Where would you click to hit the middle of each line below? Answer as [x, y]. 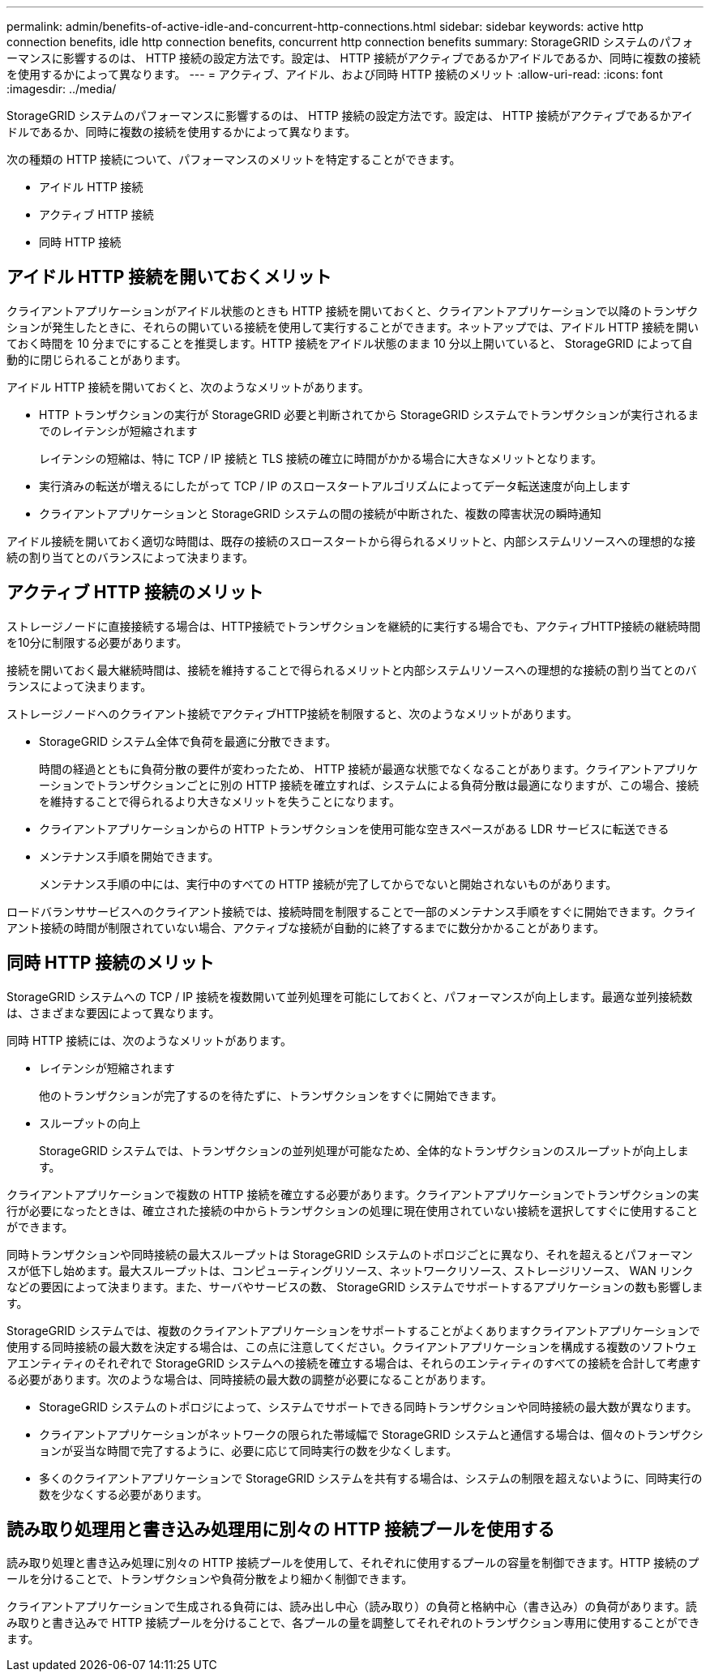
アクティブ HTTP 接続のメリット [135, 593]
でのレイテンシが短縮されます [118, 430]
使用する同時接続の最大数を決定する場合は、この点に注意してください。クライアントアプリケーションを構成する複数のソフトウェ [352, 1346]
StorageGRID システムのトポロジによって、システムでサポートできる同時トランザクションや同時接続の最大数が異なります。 [368, 1406]
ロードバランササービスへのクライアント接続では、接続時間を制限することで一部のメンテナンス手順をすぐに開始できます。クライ [352, 911]
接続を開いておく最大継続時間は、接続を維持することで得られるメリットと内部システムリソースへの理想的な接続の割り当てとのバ [352, 670]
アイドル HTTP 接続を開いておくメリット [169, 277]
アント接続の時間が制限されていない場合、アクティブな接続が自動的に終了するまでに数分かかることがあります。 [306, 927]
